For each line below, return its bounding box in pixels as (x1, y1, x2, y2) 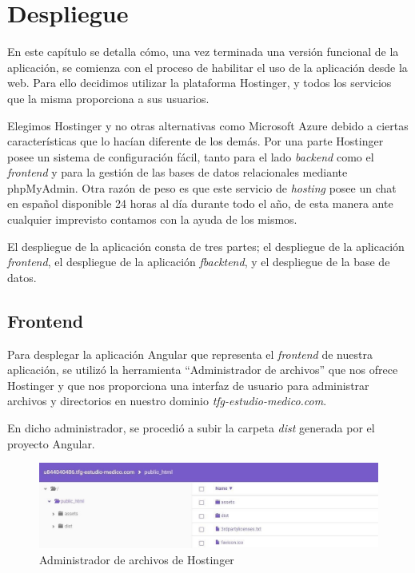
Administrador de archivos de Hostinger (39, 551, 234, 567)
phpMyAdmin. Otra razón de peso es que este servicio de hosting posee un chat (7, 179, 397, 196)
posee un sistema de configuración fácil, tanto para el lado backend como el (7, 148, 374, 165)
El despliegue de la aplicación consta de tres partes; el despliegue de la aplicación (7, 237, 405, 254)
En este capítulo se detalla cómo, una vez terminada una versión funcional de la (7, 43, 399, 60)
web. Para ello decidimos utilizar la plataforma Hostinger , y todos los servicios (7, 74, 392, 91)
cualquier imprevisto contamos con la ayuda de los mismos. (7, 211, 297, 228)
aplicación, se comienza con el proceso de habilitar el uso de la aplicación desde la (7, 58, 408, 75)
